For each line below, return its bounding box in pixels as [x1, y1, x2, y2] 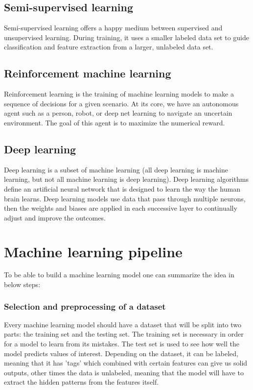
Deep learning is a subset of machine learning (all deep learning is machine [4, 164, 228, 174]
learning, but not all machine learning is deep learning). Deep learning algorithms [4, 174, 249, 184]
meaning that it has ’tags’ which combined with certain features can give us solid [4, 358, 248, 368]
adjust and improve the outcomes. [4, 212, 106, 222]
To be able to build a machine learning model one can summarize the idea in [4, 269, 234, 280]
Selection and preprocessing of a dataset [4, 300, 166, 312]
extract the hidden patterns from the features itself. [4, 377, 159, 387]
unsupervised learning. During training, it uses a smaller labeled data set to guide [4, 32, 250, 42]
